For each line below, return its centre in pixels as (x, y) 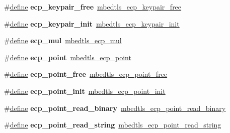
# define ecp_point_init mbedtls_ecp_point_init (85, 91)
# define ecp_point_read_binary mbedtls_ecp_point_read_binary (115, 108)
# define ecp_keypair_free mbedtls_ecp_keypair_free (93, 7)
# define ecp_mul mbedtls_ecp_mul (63, 40)
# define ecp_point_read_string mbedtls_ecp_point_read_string (113, 125)
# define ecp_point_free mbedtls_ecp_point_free (86, 74)
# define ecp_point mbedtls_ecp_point (68, 57)
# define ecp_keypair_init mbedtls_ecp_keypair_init (92, 23)
